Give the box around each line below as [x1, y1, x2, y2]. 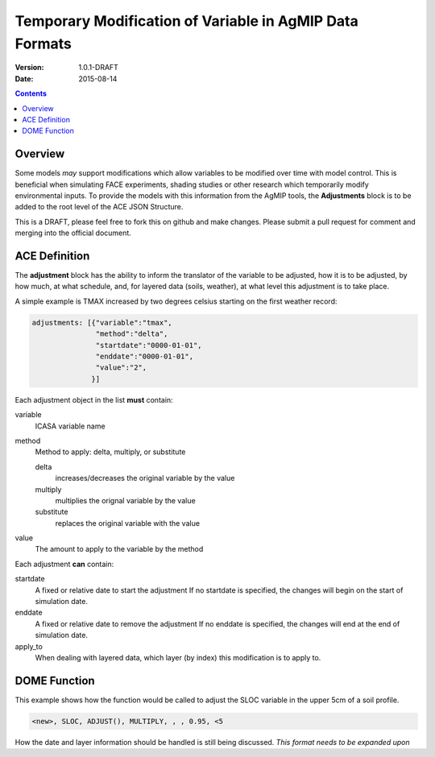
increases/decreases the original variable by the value [55, 474, 235, 483]
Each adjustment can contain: [14, 559, 114, 569]
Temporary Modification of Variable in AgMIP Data [14, 12, 358, 30]
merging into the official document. [14, 228, 132, 238]
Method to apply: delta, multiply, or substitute [35, 447, 186, 457]
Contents [14, 89, 48, 98]
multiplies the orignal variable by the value [55, 495, 197, 505]
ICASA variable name [35, 421, 106, 431]
